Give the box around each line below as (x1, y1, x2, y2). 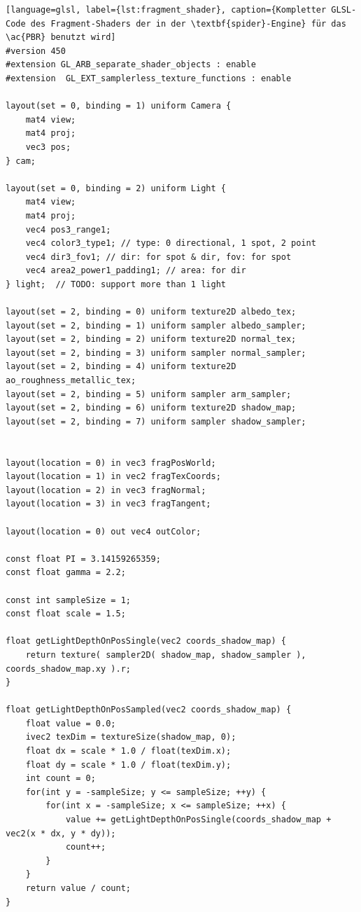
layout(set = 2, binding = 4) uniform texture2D (6, 361, 236, 372)
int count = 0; (25, 773, 96, 784)
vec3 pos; (25, 141, 71, 152)
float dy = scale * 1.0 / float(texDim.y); (25, 759, 232, 770)
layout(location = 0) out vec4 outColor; (6, 526, 201, 537)
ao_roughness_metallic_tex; (6, 375, 136, 386)
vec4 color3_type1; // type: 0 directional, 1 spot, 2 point (25, 238, 316, 249)
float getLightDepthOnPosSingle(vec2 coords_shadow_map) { (6, 636, 286, 647)
